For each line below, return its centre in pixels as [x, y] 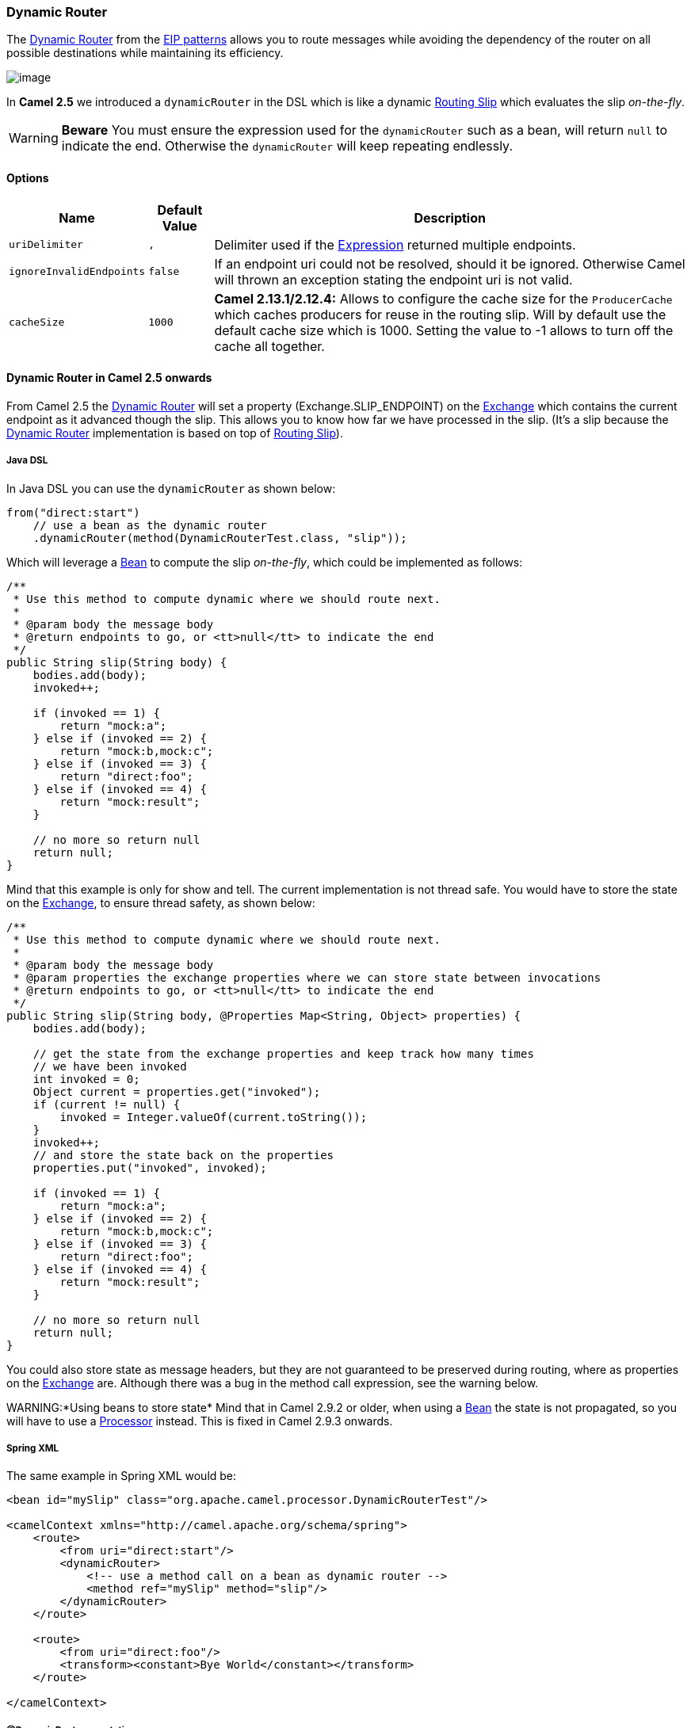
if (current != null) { [107, 1104]
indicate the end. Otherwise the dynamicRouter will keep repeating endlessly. [287, 146]
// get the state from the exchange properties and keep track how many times [283, 1053]
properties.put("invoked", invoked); [150, 1167]
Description [450, 217]
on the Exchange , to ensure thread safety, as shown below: [161, 902]
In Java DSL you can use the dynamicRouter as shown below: [171, 488]
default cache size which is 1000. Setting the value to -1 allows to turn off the [444, 330]
